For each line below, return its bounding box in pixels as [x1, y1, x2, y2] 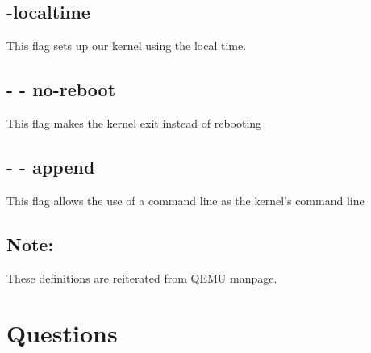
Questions [6, 317, 118, 350]
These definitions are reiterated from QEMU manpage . [6, 269, 277, 286]
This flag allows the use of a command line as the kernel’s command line [6, 191, 365, 208]
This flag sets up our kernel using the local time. [6, 37, 247, 54]
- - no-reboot [6, 77, 116, 102]
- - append [6, 153, 95, 179]
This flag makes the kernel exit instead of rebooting [6, 115, 262, 131]
